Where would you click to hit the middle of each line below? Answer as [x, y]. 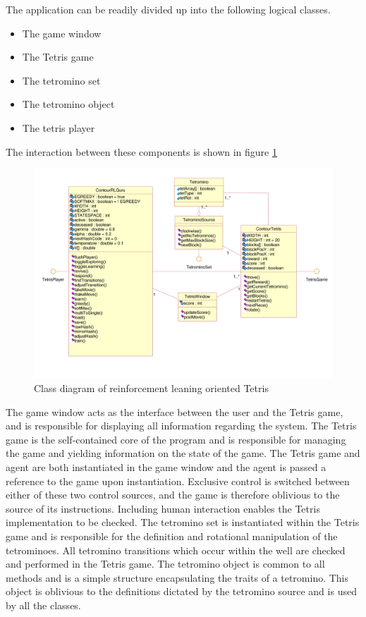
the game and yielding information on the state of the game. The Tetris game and [183, 453]
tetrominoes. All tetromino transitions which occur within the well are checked [176, 550]
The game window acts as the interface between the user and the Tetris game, [175, 411]
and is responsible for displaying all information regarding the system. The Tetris [181, 426]
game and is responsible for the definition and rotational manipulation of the [172, 536]
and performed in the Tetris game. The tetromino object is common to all [165, 564]
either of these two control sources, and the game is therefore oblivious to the [173, 495]
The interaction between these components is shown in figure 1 [141, 151]
